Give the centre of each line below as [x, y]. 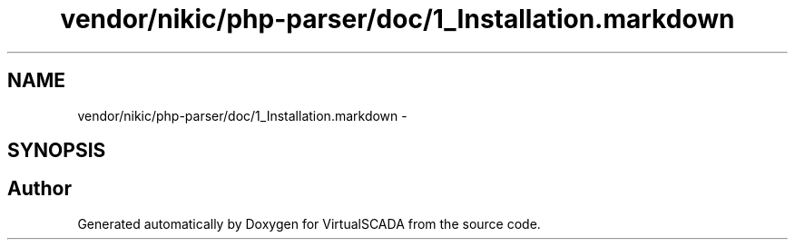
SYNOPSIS [57, 151]
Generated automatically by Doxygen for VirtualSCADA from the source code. [309, 223]
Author [39, 189]
